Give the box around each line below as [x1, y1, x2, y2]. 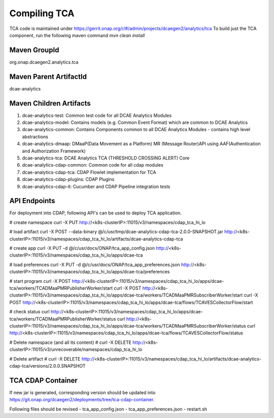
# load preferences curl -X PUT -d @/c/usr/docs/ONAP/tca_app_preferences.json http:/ [9, 262, 193, 268]
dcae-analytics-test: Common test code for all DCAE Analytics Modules [22, 112, 172, 118]
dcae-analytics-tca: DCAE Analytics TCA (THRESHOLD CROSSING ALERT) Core [22, 155, 190, 161]
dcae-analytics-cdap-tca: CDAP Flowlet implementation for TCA [22, 169, 157, 175]
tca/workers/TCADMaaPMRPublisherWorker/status [9, 315, 116, 322]
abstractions [22, 134, 48, 140]
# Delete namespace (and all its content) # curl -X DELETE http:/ [9, 339, 144, 345]
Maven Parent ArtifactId [9, 72, 87, 81]
